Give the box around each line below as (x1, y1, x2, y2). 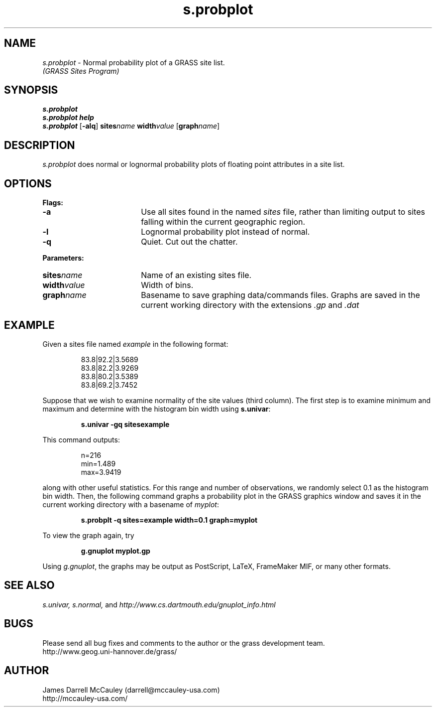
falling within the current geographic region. (141, 217, 306, 227)
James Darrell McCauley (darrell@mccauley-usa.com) (42, 685, 220, 694)
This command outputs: (42, 435, 120, 444)
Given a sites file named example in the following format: (42, 339, 228, 348)
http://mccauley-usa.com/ (42, 694, 128, 703)
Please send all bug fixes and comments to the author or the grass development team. (42, 638, 325, 647)
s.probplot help (42, 113, 94, 122)
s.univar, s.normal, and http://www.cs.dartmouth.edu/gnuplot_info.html (42, 600, 276, 609)
